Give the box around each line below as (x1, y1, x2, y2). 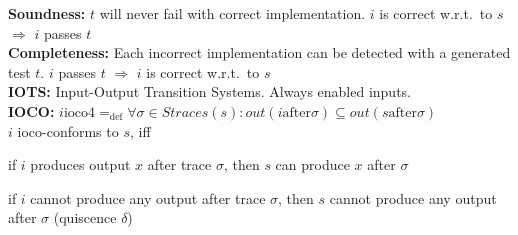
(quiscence (53, 207, 117, 228)
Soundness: (8, 3, 86, 23)
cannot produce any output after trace (30, 187, 266, 208)
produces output (30, 154, 131, 175)
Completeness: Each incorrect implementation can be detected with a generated (8, 42, 511, 63)
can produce (275, 154, 350, 175)
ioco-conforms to (17, 120, 119, 141)
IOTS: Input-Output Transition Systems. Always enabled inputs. (8, 81, 412, 102)
